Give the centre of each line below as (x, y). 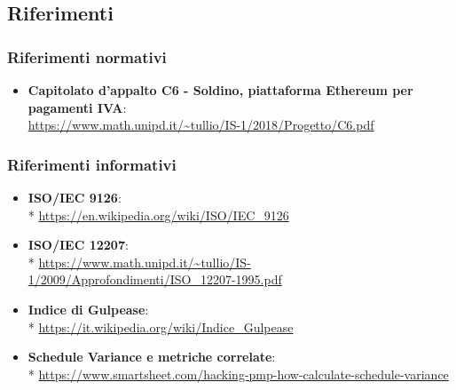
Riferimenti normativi (87, 56)
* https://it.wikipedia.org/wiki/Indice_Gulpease (161, 326)
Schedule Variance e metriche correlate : (152, 357)
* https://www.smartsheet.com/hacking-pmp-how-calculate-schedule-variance (238, 374)
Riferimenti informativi (92, 164)
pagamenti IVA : (77, 107)
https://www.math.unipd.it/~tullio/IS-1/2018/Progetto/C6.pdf (201, 125)
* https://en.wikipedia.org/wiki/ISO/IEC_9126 (158, 215)
